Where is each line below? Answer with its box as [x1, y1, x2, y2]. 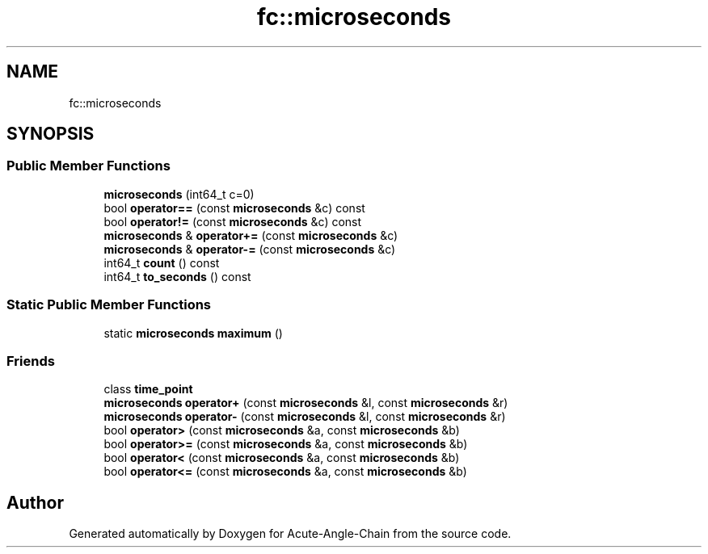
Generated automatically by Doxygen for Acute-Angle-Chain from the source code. [69, 527, 512, 541]
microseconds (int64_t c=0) [103, 187, 255, 201]
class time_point [103, 382, 193, 397]
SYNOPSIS [6, 124, 95, 145]
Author [6, 492, 64, 513]
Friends [6, 352, 55, 369]
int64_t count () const [103, 255, 220, 270]
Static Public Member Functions [6, 296, 212, 313]
